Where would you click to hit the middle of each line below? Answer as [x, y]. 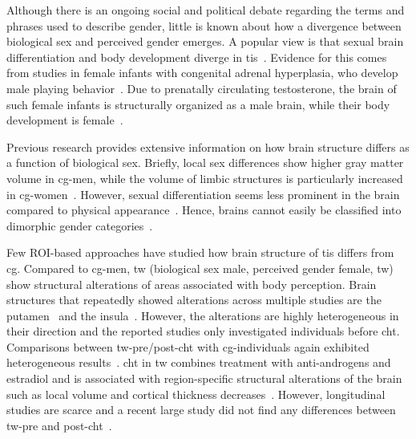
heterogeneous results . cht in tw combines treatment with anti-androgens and [199, 362]
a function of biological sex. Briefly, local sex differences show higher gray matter [205, 163]
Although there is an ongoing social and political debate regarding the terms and [206, 10]
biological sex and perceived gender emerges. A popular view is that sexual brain [205, 41]
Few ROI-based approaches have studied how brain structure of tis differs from [200, 252]
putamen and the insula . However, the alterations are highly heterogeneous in [203, 315]
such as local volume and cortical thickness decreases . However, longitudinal [196, 394]
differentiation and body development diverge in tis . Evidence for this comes [197, 57]
